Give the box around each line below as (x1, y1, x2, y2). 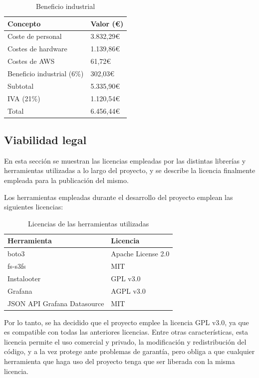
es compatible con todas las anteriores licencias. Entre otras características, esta (4, 327, 249, 337)
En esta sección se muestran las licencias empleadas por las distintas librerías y (4, 155, 246, 166)
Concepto (7, 18, 41, 28)
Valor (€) (90, 18, 124, 28)
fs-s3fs (7, 261, 26, 271)
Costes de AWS (7, 56, 55, 66)
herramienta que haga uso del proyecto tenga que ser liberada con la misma (4, 356, 235, 367)
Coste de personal (7, 31, 62, 41)
